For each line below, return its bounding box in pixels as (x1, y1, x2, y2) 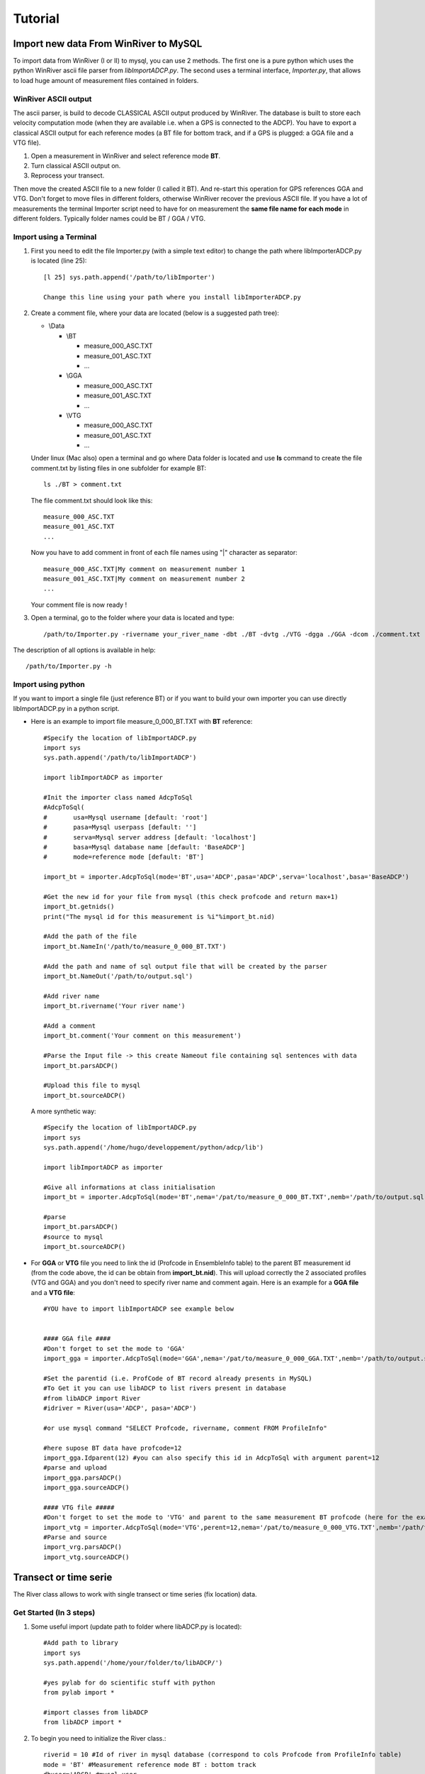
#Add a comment (43, 1022, 96, 1030)
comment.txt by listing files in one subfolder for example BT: (30, 463, 207, 472)
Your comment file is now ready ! (30, 600, 127, 609)
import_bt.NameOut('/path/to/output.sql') (43, 972, 193, 980)
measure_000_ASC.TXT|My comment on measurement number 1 (43, 565, 246, 573)
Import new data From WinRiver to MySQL (13, 38, 203, 50)
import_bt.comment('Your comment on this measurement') (43, 1032, 242, 1040)
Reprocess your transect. (30, 171, 105, 180)
